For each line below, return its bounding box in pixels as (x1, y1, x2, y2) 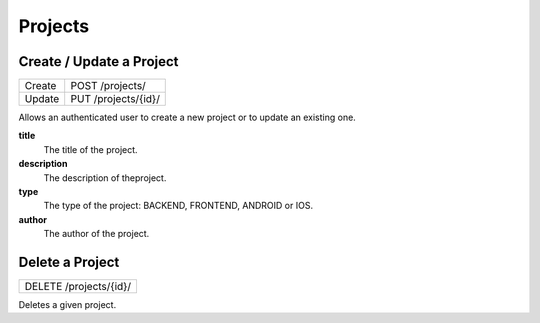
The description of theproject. (43, 171, 167, 184)
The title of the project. (43, 143, 139, 155)
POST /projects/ (70, 79, 147, 93)
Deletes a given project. (18, 299, 117, 311)
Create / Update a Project (18, 53, 179, 70)
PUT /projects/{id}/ (70, 92, 160, 106)
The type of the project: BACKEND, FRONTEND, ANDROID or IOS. (43, 200, 314, 212)
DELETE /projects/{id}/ (24, 280, 132, 294)
